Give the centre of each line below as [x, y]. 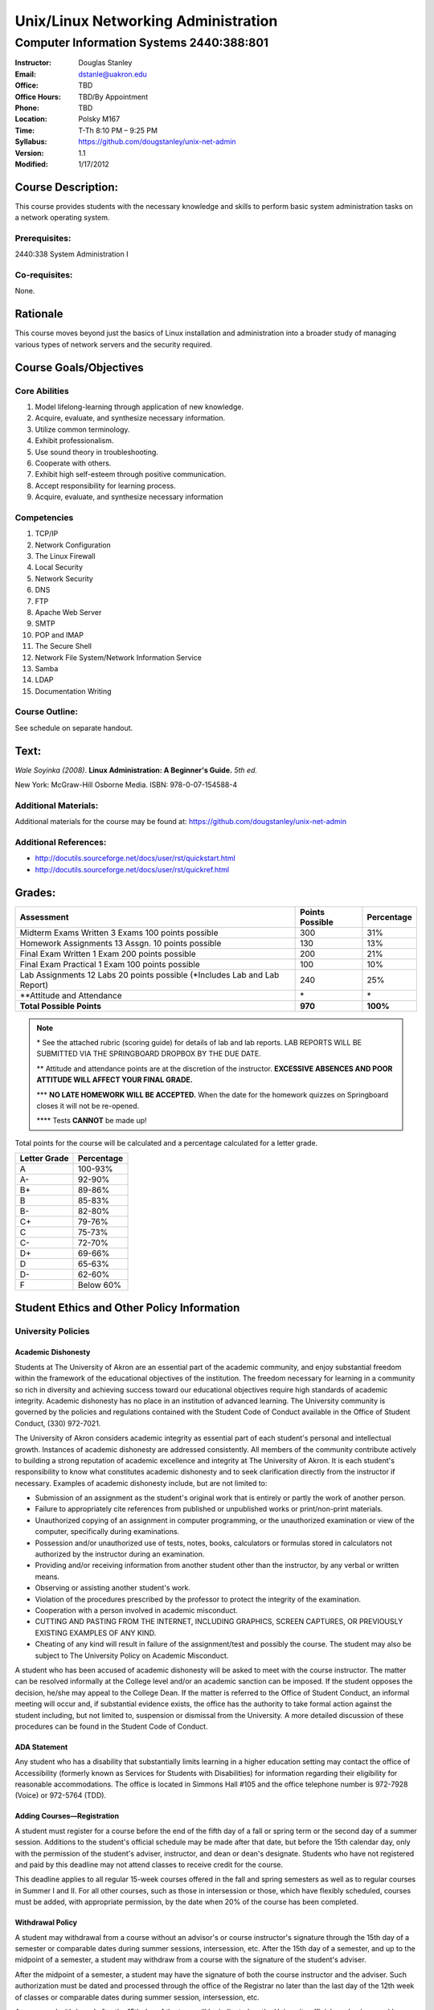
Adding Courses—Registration [67, 1816]
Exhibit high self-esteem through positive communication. [131, 474]
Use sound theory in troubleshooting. [96, 452]
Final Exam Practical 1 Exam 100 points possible [110, 964]
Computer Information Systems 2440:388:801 [142, 43]
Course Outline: [46, 712]
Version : [29, 153]
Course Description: [66, 187]
